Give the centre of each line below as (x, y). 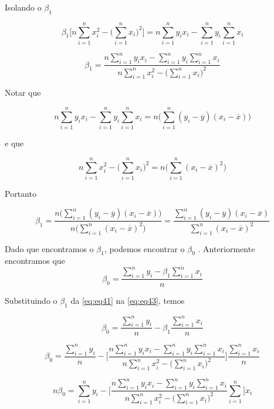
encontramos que (35, 261)
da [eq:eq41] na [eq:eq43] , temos (128, 301)
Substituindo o (31, 301)
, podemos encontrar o (144, 248)
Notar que (23, 93)
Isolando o (23, 7)
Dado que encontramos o (49, 248)
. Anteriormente (226, 248)
